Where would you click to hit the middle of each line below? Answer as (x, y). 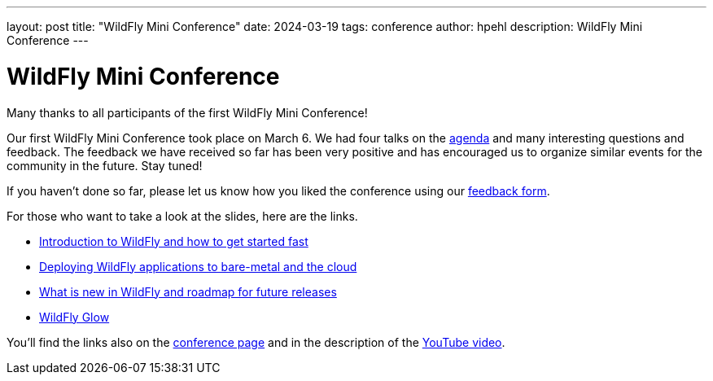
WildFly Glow (74, 317)
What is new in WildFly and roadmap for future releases (188, 291)
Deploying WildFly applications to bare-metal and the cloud (198, 266)
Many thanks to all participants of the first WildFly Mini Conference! (187, 112)
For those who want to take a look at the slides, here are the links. (182, 216)
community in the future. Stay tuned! (105, 165)
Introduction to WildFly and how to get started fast (174, 241)
